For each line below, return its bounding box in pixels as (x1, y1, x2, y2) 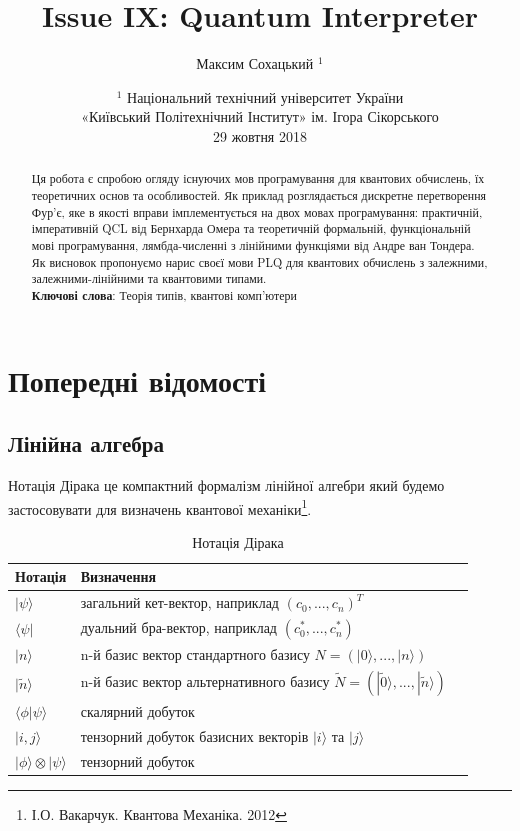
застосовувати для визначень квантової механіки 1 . (8, 495, 312, 519)
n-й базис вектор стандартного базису (80, 644, 310, 665)
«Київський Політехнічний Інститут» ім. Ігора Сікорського (81, 106, 439, 127)
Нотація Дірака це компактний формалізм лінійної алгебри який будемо (8, 474, 445, 495)
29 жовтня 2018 (213, 125, 307, 146)
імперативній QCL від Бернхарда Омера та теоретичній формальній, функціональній (31, 220, 471, 237)
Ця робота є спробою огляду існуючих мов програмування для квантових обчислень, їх (31, 170, 485, 187)
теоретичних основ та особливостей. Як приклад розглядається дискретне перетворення (31, 186, 487, 203)
